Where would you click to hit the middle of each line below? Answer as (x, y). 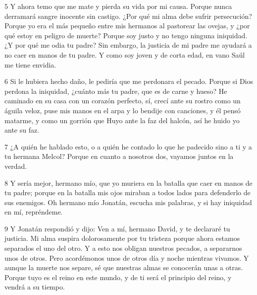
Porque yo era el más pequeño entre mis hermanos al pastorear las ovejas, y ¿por (127, 26)
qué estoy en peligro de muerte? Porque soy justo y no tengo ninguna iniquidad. (126, 35)
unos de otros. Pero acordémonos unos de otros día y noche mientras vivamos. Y (127, 258)
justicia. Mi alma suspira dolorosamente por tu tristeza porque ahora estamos (122, 238)
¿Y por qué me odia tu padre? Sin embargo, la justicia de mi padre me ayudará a (128, 45)
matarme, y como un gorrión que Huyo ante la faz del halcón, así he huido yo (122, 120)
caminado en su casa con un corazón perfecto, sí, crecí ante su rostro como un (123, 101)
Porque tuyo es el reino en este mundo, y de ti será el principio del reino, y (118, 277)
